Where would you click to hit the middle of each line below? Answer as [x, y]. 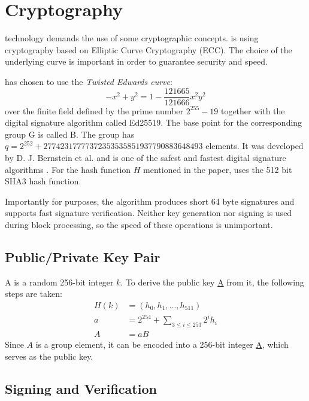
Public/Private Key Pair [83, 256]
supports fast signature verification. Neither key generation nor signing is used [149, 213]
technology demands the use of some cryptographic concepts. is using [132, 38]
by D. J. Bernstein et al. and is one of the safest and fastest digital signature [146, 157]
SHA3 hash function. [43, 181]
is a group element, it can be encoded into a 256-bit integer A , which [162, 344]
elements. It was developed [255, 146]
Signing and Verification [81, 388]
